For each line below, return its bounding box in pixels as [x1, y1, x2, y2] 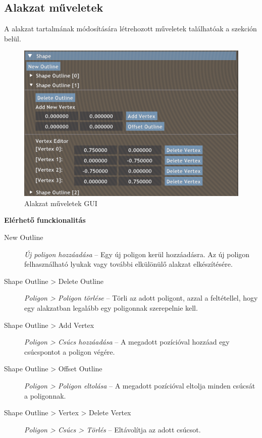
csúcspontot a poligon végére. [24, 346, 115, 357]
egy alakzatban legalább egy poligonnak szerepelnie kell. [24, 302, 198, 313]
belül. [4, 33, 21, 43]
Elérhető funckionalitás [4, 215, 86, 225]
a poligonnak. [24, 390, 66, 401]
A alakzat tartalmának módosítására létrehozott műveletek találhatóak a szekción [4, 23, 257, 34]
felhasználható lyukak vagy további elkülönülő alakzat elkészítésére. [24, 259, 233, 269]
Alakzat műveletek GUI [24, 198, 97, 208]
